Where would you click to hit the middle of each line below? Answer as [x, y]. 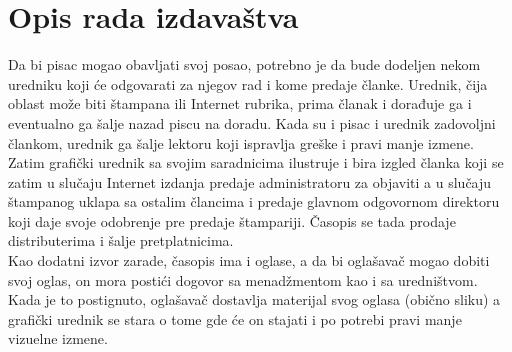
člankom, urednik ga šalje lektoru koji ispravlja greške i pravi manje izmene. [241, 142]
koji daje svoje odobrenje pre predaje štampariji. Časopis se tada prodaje [232, 220]
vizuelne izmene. [58, 338]
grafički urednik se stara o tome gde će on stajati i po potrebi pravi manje [235, 318]
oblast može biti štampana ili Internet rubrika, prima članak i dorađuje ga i [240, 103]
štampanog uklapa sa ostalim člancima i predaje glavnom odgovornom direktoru [254, 201]
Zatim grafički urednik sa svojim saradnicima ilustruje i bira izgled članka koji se [256, 162]
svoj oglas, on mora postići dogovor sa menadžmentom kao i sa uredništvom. [243, 279]
